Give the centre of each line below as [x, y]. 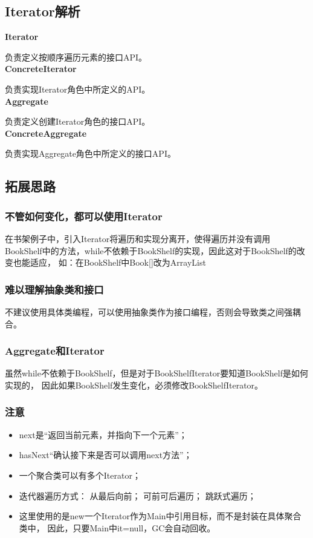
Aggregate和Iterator [55, 351]
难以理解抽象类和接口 [54, 289]
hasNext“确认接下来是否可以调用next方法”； [105, 455]
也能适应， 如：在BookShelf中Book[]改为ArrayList [109, 262]
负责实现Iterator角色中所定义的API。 [78, 89]
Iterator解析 [43, 11]
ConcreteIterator [41, 69]
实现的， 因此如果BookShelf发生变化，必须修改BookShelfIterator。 [134, 385]
